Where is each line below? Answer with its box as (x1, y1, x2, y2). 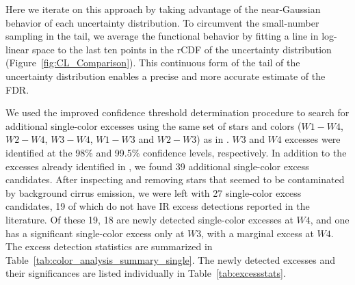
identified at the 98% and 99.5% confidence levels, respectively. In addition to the (5, 145, 347, 159)
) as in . (196, 132, 229, 146)
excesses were (285, 132, 341, 146)
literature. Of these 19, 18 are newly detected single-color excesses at (5, 212, 293, 226)
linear (5, 42, 29, 56)
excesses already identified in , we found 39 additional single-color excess (5, 159, 309, 173)
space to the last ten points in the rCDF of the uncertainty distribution (31, 42, 332, 56)
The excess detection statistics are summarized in (5, 239, 213, 254)
